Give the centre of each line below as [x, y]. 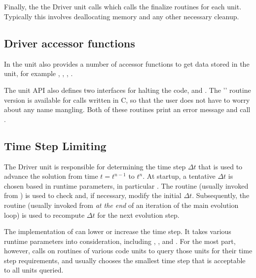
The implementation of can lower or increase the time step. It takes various [118, 231]
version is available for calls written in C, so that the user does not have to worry [127, 99]
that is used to [220, 166]
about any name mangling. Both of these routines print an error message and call [127, 109]
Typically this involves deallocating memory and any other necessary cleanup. [122, 16]
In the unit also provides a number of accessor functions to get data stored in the [127, 63]
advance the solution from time [51, 176]
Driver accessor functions [70, 43]
